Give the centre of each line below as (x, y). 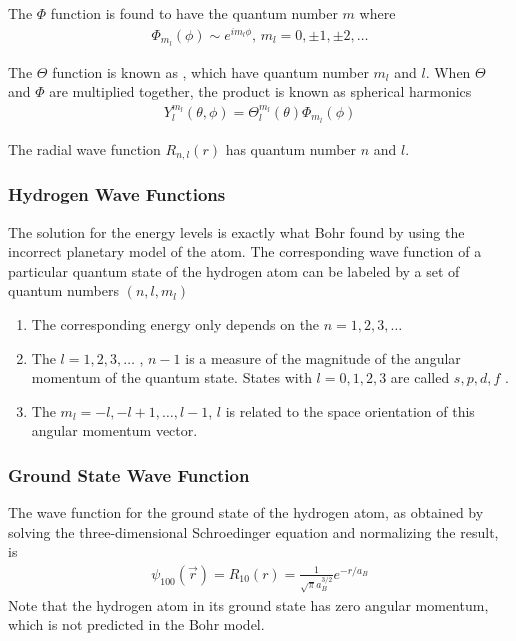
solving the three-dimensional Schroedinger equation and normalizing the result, (253, 531)
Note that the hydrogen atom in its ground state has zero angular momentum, (248, 604)
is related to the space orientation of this (350, 410)
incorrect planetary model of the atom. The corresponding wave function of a (245, 251)
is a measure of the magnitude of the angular (323, 357)
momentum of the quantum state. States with (171, 377)
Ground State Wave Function (129, 474)
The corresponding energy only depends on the (175, 323)
